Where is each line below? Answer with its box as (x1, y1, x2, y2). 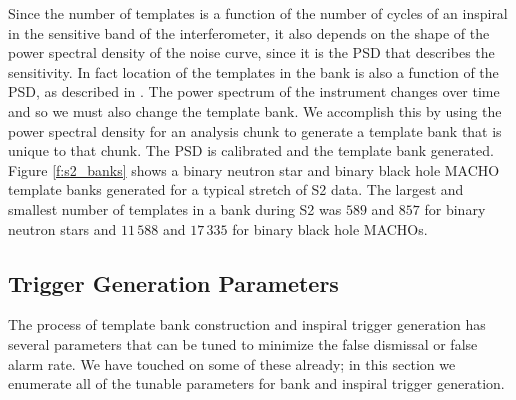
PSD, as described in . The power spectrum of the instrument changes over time (8, 81, 500, 102)
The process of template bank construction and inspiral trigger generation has (8, 314, 486, 335)
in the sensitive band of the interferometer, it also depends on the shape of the (8, 22, 490, 43)
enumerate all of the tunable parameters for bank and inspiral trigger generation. (8, 373, 505, 394)
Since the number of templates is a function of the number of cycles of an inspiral (8, 3, 508, 23)
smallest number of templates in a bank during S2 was (8, 198, 342, 219)
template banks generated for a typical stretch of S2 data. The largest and (8, 179, 464, 200)
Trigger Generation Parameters (8, 267, 339, 298)
